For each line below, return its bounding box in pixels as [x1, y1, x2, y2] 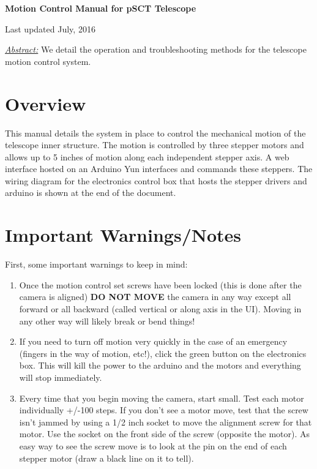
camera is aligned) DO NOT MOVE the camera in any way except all [19, 290, 291, 303]
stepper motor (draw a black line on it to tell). [19, 451, 194, 464]
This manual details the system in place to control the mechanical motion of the [5, 126, 306, 139]
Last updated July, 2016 [5, 22, 95, 35]
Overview [5, 91, 86, 116]
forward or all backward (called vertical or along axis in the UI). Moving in [19, 302, 302, 315]
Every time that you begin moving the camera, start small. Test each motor [19, 391, 304, 404]
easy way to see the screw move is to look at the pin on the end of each [19, 439, 287, 452]
